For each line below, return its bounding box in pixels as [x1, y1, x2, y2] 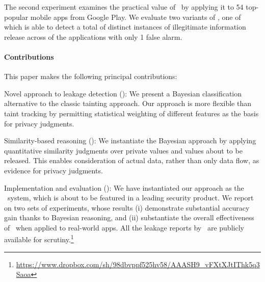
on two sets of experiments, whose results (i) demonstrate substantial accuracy [4, 202, 250, 213]
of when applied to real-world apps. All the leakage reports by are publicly [4, 222, 244, 233]
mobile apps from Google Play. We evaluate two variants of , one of [30, 11, 241, 22]
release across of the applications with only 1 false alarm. [4, 31, 182, 42]
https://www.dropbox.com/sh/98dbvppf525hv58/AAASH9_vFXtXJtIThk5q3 [16, 259, 260, 269]
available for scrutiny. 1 [4, 233, 74, 245]
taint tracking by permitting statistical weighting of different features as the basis [4, 108, 259, 118]
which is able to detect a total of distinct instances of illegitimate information [4, 21, 246, 32]
